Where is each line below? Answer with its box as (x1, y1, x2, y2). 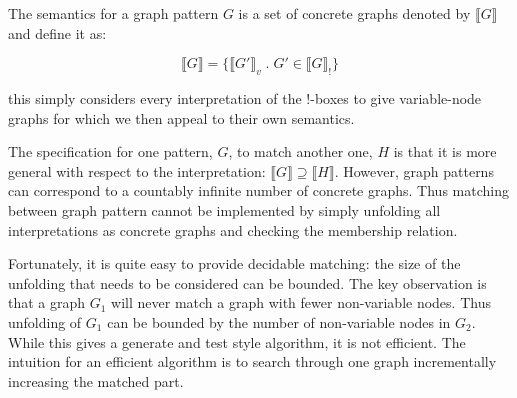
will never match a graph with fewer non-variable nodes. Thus (111, 292, 491, 313)
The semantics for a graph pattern (8, 3, 219, 23)
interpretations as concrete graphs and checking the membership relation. (8, 219, 458, 240)
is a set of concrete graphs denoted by (238, 3, 471, 23)
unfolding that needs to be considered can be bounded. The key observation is (8, 272, 487, 293)
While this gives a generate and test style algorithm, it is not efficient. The (8, 331, 466, 352)
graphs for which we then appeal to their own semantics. (8, 107, 355, 128)
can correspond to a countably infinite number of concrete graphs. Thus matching (8, 180, 509, 201)
